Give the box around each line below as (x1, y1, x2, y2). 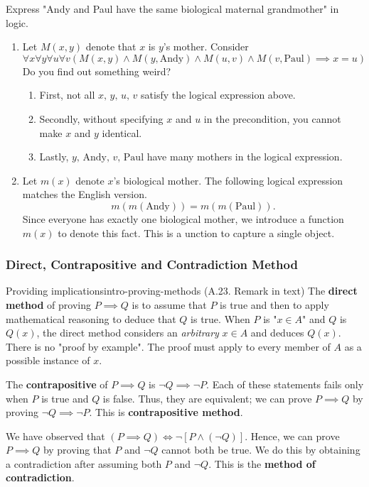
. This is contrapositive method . (89, 405, 243, 420)
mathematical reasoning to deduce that (6, 311, 176, 326)
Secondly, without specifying (39, 111, 164, 126)
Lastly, (39, 149, 69, 164)
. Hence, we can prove (245, 428, 340, 443)
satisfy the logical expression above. (141, 87, 296, 102)
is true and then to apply (220, 297, 329, 312)
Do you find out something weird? (22, 63, 171, 78)
